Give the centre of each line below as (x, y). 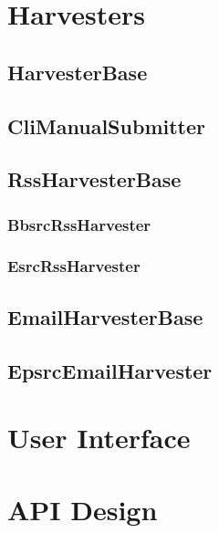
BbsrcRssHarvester (79, 224)
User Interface (99, 438)
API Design (83, 509)
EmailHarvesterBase (105, 316)
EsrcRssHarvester (74, 266)
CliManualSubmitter (106, 125)
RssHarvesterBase (94, 179)
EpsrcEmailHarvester (110, 370)
